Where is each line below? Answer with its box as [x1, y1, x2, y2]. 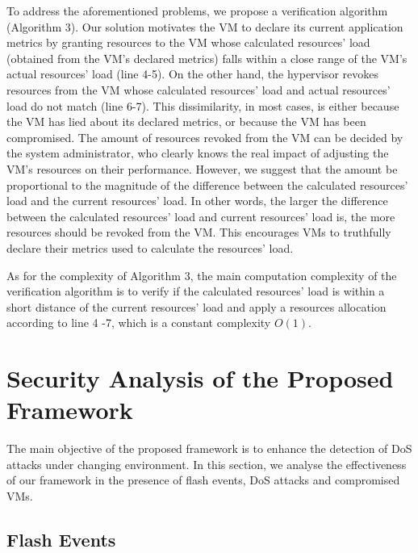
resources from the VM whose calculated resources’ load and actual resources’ [6, 81, 391, 98]
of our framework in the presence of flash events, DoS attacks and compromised [6, 471, 400, 488]
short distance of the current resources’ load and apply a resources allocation [6, 298, 387, 315]
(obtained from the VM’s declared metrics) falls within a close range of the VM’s [6, 49, 408, 66]
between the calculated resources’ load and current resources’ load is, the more [6, 207, 395, 224]
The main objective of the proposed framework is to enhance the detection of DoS [6, 440, 412, 457]
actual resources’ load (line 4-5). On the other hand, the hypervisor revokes [6, 65, 378, 82]
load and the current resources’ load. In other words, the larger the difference [6, 192, 388, 209]
